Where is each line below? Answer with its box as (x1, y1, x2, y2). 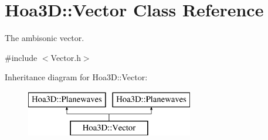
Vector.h (50, 51, 81, 63)
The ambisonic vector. (5, 32, 84, 44)
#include (5, 51, 38, 63)
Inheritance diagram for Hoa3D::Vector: (5, 71, 148, 83)
